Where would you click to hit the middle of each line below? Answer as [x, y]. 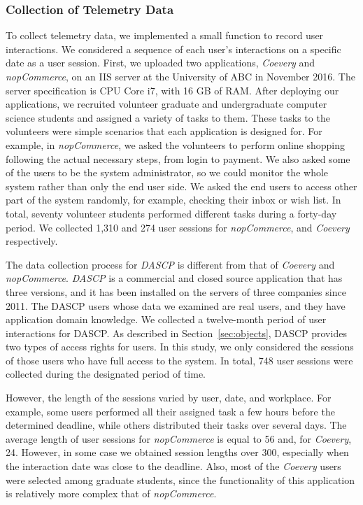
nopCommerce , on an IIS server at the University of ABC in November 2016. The [180, 76]
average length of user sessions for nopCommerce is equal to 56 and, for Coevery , [179, 438]
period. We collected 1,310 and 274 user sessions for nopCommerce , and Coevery [178, 227]
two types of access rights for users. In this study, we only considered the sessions [180, 347]
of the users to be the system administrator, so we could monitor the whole [167, 172]
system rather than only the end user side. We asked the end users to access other [181, 186]
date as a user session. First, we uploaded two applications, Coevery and [161, 63]
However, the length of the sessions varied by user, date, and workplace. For [169, 398]
